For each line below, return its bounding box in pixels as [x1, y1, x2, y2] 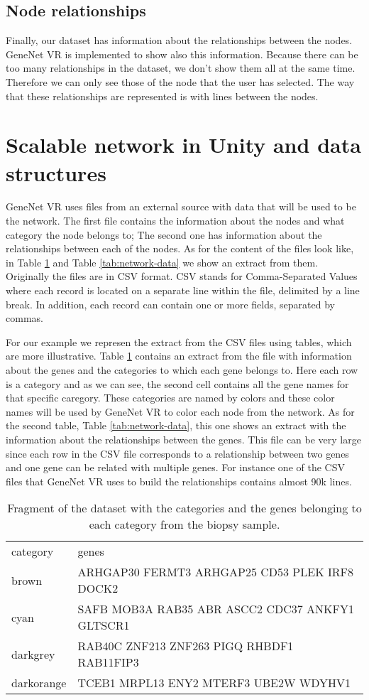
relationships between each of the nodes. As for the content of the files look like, [6, 241, 354, 256]
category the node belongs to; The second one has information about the [6, 227, 322, 242]
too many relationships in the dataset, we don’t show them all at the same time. [6, 60, 356, 75]
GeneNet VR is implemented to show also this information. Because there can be [6, 46, 358, 61]
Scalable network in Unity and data [6, 130, 361, 159]
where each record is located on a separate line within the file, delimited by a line [6, 283, 360, 298]
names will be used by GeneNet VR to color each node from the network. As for [6, 404, 355, 419]
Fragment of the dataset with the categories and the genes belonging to [7, 500, 362, 517]
